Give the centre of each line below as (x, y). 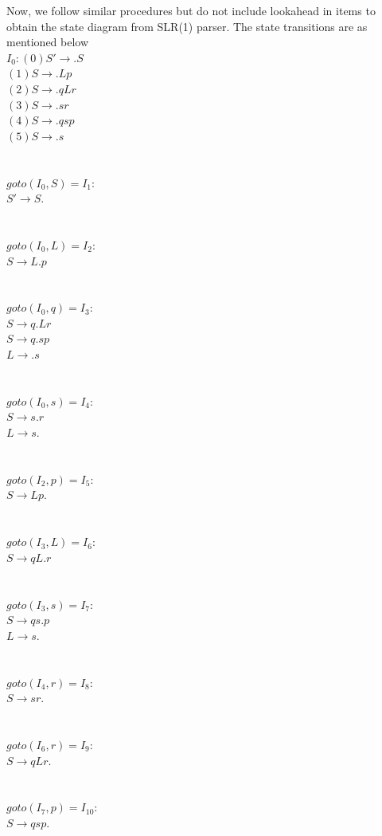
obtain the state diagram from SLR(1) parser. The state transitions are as (187, 26)
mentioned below (48, 42)
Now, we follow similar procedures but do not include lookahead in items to (191, 10)
